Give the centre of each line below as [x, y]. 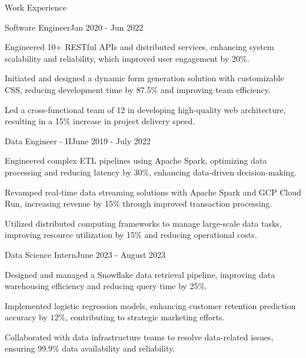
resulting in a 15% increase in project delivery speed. [100, 121]
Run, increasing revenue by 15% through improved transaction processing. [139, 203]
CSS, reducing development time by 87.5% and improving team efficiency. [138, 89]
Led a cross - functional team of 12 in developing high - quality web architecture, [145, 109]
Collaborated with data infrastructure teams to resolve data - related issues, [139, 337]
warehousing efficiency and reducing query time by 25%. [106, 286]
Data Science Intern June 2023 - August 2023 [85, 254]
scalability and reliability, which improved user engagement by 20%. [127, 58]
